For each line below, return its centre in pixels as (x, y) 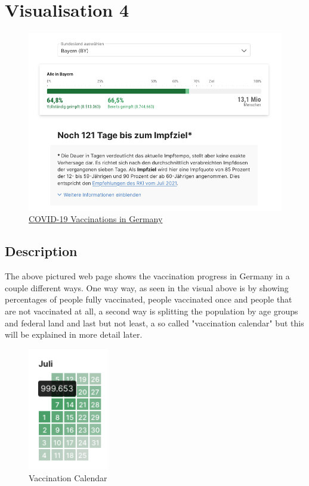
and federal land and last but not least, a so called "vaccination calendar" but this (154, 323)
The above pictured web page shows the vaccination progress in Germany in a (147, 276)
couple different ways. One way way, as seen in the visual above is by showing (147, 287)
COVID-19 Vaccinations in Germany (96, 219)
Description (41, 251)
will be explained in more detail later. (74, 334)
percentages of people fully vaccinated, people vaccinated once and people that (149, 299)
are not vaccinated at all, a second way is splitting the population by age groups (152, 311)
